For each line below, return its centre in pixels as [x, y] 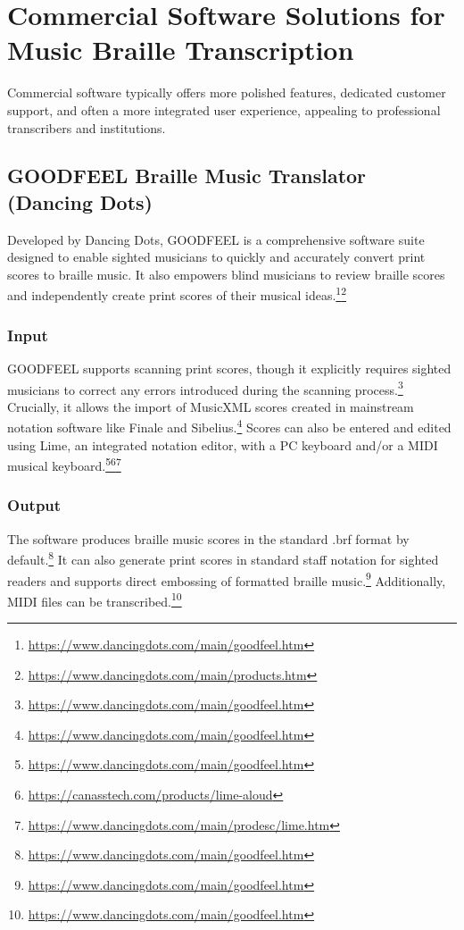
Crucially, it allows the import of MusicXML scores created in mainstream [211, 406]
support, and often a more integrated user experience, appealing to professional [224, 109]
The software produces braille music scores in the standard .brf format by [208, 538]
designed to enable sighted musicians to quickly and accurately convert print [216, 257]
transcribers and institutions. [87, 127]
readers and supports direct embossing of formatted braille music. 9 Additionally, [227, 579]
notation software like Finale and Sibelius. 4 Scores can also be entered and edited [229, 426]
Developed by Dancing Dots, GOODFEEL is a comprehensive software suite [216, 239]
